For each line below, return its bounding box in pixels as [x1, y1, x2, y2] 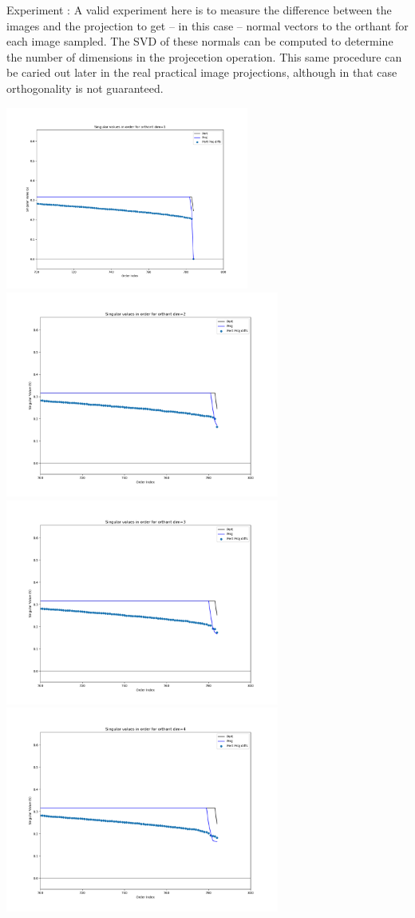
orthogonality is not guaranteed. [6, 79, 164, 96]
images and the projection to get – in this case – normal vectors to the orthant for [6, 17, 409, 34]
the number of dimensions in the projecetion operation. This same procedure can [6, 48, 402, 65]
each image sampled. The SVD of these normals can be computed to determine [6, 33, 393, 50]
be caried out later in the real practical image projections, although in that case [6, 64, 397, 81]
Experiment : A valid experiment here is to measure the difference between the [6, 2, 392, 18]
